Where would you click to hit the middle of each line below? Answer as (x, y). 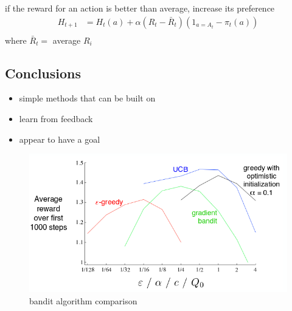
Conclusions (43, 73)
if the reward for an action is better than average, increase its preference (140, 8)
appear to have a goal (60, 139)
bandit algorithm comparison (83, 300)
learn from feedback (56, 119)
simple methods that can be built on (87, 98)
